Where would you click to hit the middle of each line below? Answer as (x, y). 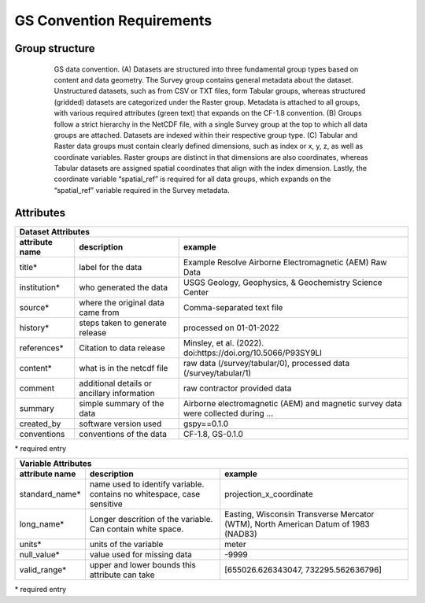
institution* (40, 287)
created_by (40, 424)
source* (34, 307)
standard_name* (50, 494)
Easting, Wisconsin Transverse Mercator (299, 514)
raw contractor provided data (237, 388)
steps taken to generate (123, 323)
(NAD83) (241, 534)
